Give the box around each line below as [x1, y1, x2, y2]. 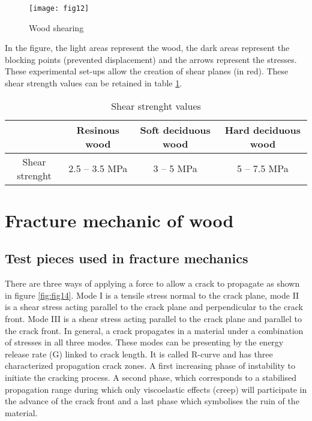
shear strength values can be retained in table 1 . [5, 77, 182, 89]
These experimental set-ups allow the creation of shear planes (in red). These [5, 65, 289, 77]
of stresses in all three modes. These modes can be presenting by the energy [5, 336, 284, 348]
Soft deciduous [140, 122, 211, 137]
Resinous [76, 122, 120, 137]
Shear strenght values [111, 98, 201, 113]
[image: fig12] [29, 4, 89, 13]
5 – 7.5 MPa [237, 161, 289, 176]
